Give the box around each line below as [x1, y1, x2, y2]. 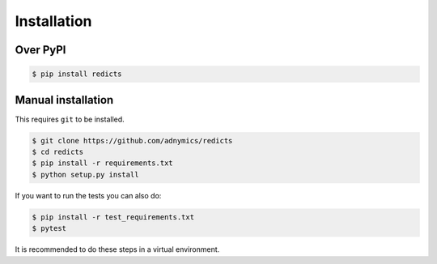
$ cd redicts [32, 147, 84, 157]
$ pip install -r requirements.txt [32, 159, 173, 168]
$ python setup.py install [32, 170, 139, 179]
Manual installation [15, 93, 114, 107]
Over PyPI [15, 43, 66, 57]
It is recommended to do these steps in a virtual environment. [15, 245, 220, 254]
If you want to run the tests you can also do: [15, 190, 162, 200]
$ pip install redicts [32, 70, 122, 79]
